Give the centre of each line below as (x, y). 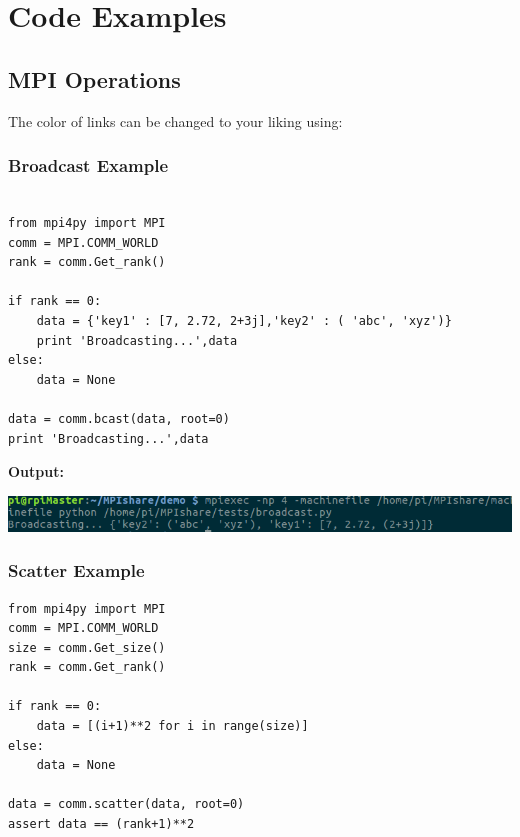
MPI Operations (94, 78)
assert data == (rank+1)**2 (101, 824)
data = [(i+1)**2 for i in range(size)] (172, 726)
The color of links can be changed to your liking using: (175, 120)
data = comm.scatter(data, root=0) (126, 804)
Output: (36, 471)
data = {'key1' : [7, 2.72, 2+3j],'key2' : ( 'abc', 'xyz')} (244, 320)
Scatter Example (76, 570)
